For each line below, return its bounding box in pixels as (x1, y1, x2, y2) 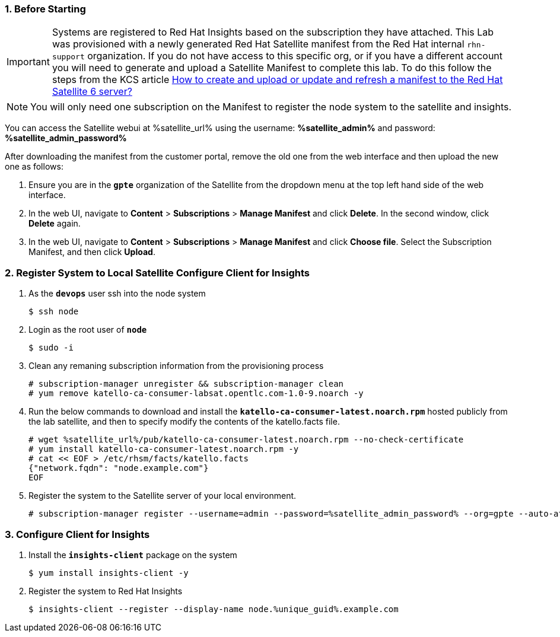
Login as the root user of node (28, 324, 147, 335)
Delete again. (28, 218, 81, 229)
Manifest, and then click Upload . (28, 247, 155, 257)
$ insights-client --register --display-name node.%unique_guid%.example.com (28, 604, 399, 614)
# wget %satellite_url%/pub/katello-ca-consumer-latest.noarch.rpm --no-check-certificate (28, 435, 464, 445)
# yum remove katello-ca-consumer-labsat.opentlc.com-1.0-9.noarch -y (28, 388, 364, 399)
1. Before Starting (5, 3, 86, 15)
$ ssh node (28, 307, 79, 317)
